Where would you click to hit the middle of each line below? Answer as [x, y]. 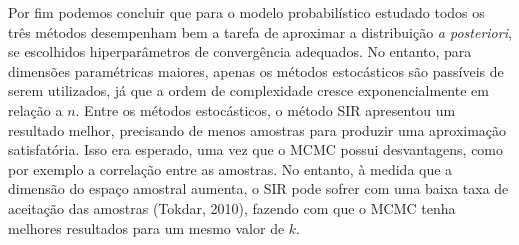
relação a [35, 109]
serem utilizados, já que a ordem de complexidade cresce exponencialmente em [248, 90]
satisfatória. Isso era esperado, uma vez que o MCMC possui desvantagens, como [256, 149]
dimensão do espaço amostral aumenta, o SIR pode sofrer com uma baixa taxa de [258, 188]
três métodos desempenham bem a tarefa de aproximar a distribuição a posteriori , [260, 31]
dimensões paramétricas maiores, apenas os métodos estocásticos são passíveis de [256, 70]
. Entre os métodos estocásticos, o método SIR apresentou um [265, 109]
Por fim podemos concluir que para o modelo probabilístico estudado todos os [246, 12]
